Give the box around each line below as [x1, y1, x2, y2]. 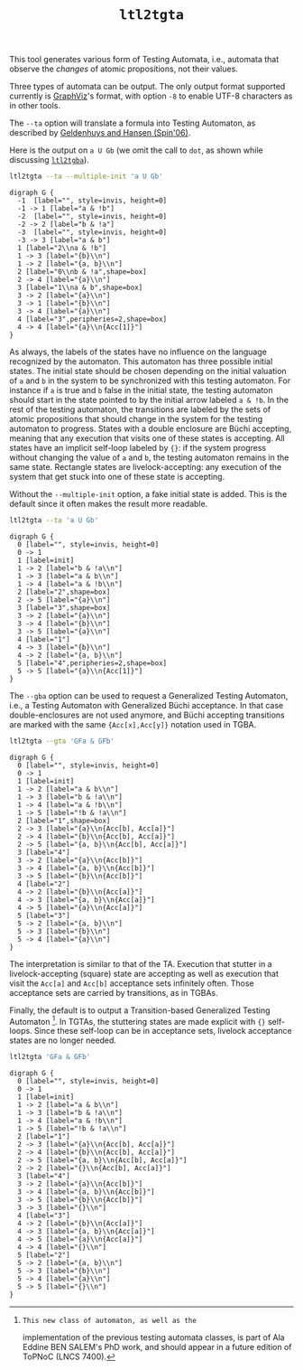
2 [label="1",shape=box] [17, 816, 111, 825]
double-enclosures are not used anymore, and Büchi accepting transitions [9, 709, 286, 720]
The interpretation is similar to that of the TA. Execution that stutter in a [9, 958, 272, 969]
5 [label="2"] [17, 1251, 70, 1260]
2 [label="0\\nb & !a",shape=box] [17, 267, 147, 277]
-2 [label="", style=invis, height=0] [17, 212, 168, 221]
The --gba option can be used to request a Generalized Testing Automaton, [9, 690, 289, 701]
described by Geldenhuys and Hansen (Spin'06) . [9, 127, 191, 138]
